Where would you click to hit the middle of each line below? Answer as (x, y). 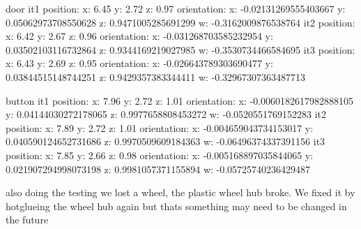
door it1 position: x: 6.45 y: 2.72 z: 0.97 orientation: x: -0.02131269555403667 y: (176, 8)
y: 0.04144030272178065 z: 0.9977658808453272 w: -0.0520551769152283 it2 (166, 114)
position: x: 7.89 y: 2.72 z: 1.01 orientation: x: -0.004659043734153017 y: (160, 127)
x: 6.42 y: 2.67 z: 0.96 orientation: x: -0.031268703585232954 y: (139, 36)
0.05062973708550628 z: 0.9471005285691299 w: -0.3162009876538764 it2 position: (180, 22)
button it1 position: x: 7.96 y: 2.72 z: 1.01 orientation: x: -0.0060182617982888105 (180, 100)
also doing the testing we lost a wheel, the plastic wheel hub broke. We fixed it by (180, 192)
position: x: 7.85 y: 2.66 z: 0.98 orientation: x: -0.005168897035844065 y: (160, 155)
